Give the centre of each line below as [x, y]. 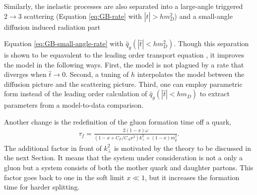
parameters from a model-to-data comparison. [74, 105]
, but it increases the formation [192, 177]
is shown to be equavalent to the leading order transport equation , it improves [124, 54]
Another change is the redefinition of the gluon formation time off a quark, [118, 121]
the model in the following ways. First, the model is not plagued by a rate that [124, 64]
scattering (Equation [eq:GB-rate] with [83, 16]
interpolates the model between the [191, 74]
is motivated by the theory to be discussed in [182, 148]
